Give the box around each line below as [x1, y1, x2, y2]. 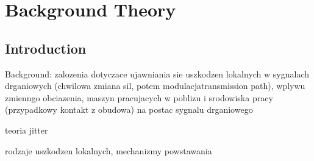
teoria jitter [5, 123, 48, 136]
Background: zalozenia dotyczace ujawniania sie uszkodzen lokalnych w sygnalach [5, 67, 309, 80]
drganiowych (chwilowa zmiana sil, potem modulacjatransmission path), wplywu [5, 79, 305, 92]
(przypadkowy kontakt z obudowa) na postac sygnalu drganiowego [5, 103, 253, 116]
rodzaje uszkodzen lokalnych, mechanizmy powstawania [5, 144, 212, 157]
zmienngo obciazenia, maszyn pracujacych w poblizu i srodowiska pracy [5, 91, 273, 104]
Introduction [5, 38, 87, 57]
